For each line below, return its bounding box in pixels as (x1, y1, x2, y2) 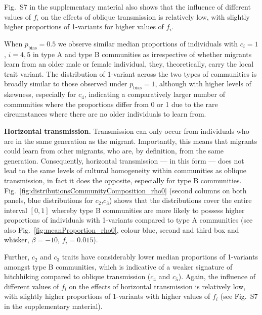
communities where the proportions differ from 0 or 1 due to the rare (4, 98, 218, 109)
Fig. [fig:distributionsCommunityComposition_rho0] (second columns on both (4, 185, 247, 195)
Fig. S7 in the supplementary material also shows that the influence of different (4, 2, 251, 12)
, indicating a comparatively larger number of (84, 89, 225, 99)
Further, (4, 251, 30, 262)
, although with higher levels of (155, 78, 251, 89)
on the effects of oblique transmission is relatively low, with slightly (41, 11, 250, 22)
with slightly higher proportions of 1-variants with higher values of (4, 291, 210, 301)
